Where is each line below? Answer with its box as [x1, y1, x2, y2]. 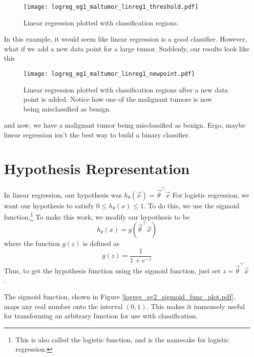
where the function [4, 238, 60, 248]
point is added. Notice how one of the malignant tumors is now [23, 94, 212, 104]
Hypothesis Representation [4, 158, 190, 178]
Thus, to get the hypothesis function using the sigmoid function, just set [4, 265, 221, 275]
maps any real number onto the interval [4, 301, 123, 311]
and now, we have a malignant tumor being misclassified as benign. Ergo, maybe [4, 120, 246, 130]
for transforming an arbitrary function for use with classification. [4, 311, 198, 321]
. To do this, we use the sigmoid [144, 200, 239, 210]
